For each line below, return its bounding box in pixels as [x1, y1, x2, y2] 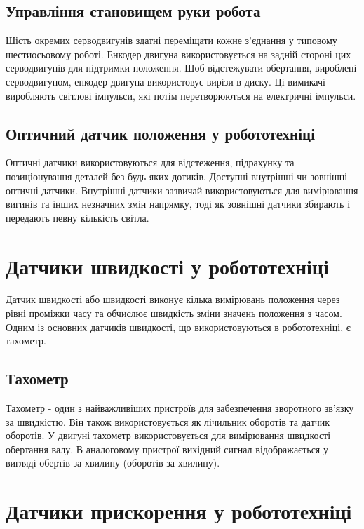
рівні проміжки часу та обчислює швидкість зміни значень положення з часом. [6, 306, 342, 321]
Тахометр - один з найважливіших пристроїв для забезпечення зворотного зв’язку [6, 401, 354, 415]
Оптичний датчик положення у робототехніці [6, 122, 315, 144]
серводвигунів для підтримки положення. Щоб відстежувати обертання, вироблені [6, 60, 357, 75]
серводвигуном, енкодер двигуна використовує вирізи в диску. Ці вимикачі [6, 74, 325, 88]
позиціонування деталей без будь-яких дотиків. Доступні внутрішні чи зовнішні [6, 168, 348, 183]
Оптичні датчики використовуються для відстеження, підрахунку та [6, 155, 295, 170]
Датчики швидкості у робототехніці [6, 251, 329, 280]
